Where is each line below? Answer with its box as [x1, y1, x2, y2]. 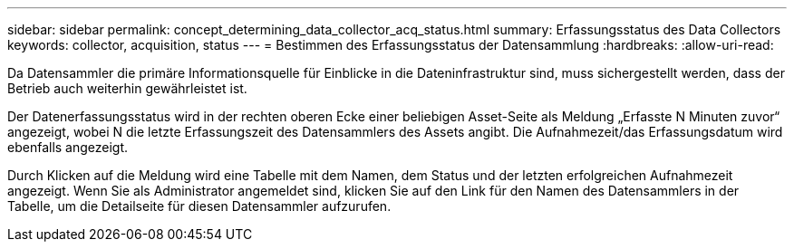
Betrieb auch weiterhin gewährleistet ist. [7, 81, 247, 96]
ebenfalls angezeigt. [7, 139, 129, 155]
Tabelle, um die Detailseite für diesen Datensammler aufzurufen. [7, 198, 392, 214]
